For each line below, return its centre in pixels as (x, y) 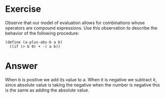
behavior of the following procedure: (42, 33)
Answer (21, 66)
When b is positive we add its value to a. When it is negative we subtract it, (81, 79)
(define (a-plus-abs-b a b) (34, 42)
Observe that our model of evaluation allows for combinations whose (75, 23)
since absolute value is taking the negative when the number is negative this (82, 85)
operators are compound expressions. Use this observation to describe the (81, 28)
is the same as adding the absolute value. (47, 90)
